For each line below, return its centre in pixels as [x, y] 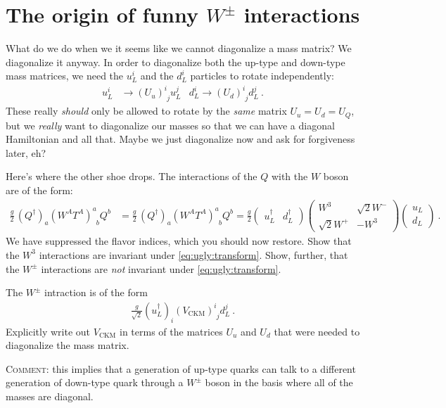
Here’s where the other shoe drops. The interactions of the [132, 176]
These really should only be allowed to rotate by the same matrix [146, 111]
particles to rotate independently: [262, 76]
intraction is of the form [96, 292]
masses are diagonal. [50, 396]
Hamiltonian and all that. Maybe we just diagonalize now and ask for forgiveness [180, 139]
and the [157, 76]
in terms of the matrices [171, 331]
